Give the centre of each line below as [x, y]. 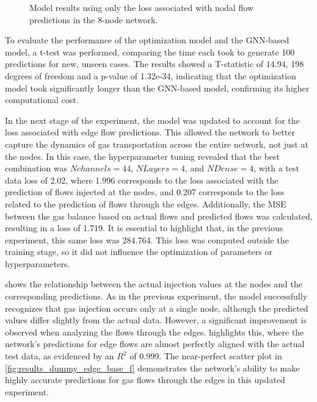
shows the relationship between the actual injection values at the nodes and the [154, 284]
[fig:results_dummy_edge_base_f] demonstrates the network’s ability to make [152, 368]
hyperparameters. [38, 263]
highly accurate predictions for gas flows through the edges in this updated [145, 380]
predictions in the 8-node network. [94, 19]
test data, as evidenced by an [60, 356]
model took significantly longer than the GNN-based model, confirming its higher [157, 88]
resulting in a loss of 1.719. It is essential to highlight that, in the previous [144, 228]
